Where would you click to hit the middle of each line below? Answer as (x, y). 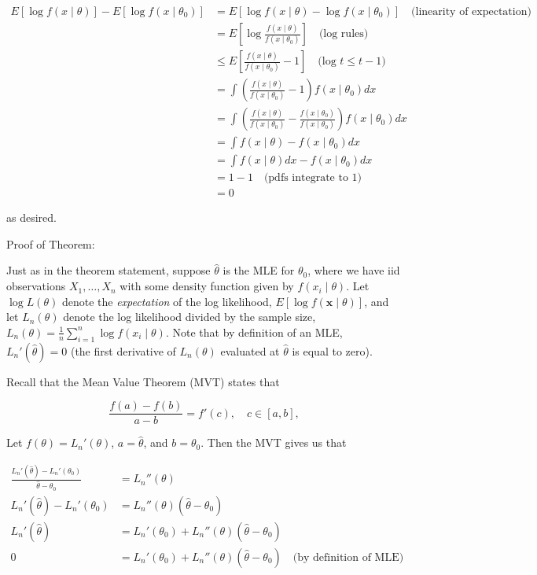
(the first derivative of (123, 350)
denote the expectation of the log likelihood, (167, 301)
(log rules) (344, 34)
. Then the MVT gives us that (274, 442)
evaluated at (250, 350)
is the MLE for (259, 270)
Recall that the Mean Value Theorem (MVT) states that (143, 381)
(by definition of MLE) (348, 557)
